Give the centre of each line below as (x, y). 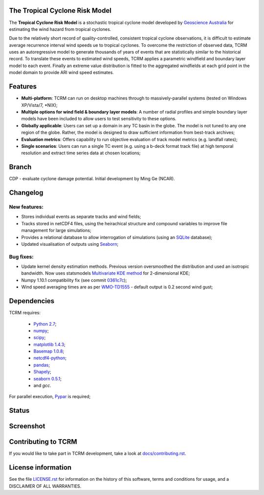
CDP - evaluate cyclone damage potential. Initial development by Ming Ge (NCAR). (92, 179)
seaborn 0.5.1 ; (48, 378)
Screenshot (27, 426)
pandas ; (42, 365)
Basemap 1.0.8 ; (49, 351)
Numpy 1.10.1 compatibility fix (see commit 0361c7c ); (74, 280)
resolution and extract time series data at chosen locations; (81, 153)
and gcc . (42, 386)
